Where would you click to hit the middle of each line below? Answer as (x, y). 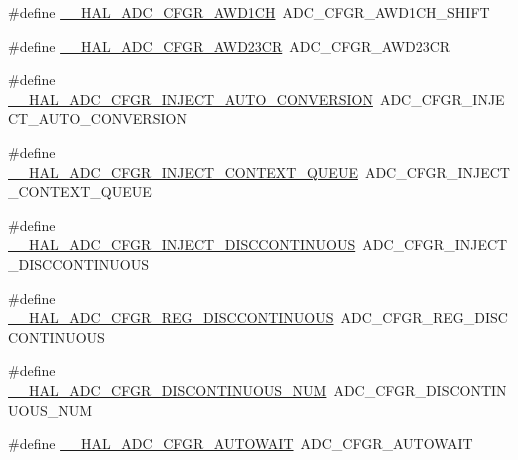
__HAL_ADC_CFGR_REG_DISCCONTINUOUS (171, 317)
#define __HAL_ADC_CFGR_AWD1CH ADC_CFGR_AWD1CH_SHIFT (249, 12)
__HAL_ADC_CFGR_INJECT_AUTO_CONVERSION (190, 98)
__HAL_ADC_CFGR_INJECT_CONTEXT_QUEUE (183, 171)
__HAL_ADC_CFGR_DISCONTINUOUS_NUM (167, 389)
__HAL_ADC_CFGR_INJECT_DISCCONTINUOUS (182, 244)
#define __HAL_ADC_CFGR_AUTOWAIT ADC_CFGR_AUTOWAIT (240, 443)
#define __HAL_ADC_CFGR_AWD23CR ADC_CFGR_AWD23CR (229, 45)
